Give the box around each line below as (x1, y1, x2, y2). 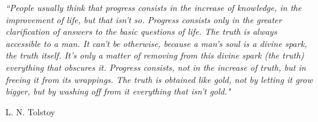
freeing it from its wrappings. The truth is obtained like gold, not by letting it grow (5, 73, 313, 85)
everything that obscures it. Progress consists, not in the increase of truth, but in (5, 60, 306, 73)
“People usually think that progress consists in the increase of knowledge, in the (5, 1, 302, 13)
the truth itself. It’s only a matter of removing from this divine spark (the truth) (5, 49, 304, 62)
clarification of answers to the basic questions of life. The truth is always (5, 25, 277, 38)
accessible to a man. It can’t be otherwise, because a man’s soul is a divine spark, (5, 37, 307, 49)
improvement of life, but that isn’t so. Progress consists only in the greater (5, 13, 282, 26)
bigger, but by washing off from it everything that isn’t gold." (5, 85, 231, 98)
